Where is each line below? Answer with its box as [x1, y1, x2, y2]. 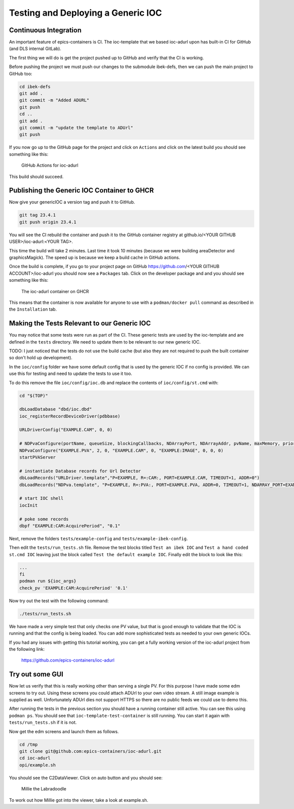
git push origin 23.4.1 [19, 219, 77, 225]
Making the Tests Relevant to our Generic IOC [9, 319, 151, 328]
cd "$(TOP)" [19, 392, 49, 398]
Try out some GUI [9, 670, 64, 679]
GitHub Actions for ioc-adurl [21, 162, 78, 169]
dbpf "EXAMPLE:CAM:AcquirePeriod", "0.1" [19, 523, 121, 529]
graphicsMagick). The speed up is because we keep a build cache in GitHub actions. [9, 254, 180, 260]
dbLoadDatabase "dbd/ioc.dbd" [19, 407, 92, 412]
